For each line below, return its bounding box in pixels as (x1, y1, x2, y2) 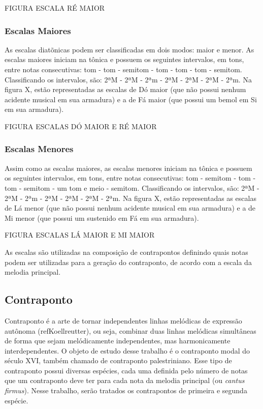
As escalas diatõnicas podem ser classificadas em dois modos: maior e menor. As (5, 44, 254, 54)
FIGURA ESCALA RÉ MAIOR (5, 3, 105, 13)
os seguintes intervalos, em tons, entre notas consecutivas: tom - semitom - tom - (5, 172, 256, 183)
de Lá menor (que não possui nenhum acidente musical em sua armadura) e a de (5, 202, 256, 213)
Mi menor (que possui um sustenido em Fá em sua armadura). (5, 212, 199, 223)
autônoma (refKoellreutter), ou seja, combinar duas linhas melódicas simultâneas (5, 325, 256, 336)
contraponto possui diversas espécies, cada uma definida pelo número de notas (5, 365, 248, 375)
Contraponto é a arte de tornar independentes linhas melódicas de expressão (5, 315, 242, 326)
